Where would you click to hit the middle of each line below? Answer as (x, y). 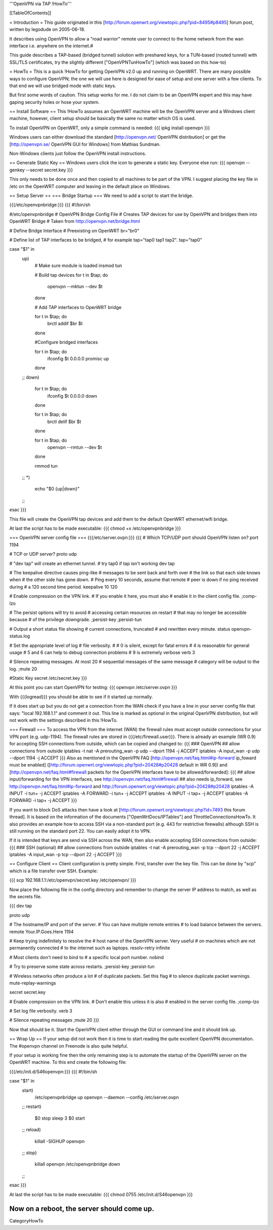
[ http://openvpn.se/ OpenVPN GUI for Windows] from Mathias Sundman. (85, 144)
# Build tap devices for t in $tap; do (71, 275)
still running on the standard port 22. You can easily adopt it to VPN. (80, 831)
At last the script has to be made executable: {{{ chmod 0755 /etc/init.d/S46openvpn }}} (101, 1194)
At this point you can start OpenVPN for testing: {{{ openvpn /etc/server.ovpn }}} (93, 687)
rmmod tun (46, 466)
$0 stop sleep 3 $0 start (60, 1118)
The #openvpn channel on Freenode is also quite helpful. (69, 1046)
